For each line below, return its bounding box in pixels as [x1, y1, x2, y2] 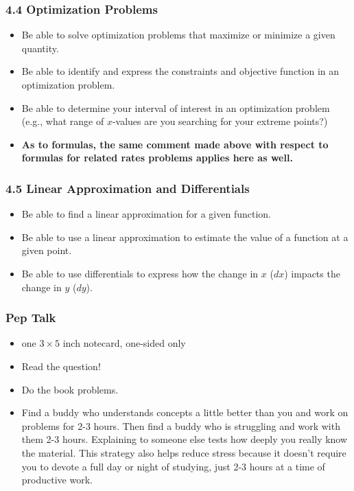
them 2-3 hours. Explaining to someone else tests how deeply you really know [21, 432, 348, 446]
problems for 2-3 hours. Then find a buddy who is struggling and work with [21, 418, 340, 433]
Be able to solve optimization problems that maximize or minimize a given [21, 27, 335, 42]
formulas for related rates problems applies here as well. [21, 150, 293, 165]
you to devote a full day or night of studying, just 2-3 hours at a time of [21, 459, 325, 473]
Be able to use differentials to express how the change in [21, 266, 259, 280]
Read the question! [21, 358, 101, 373]
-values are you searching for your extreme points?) [112, 114, 328, 128]
